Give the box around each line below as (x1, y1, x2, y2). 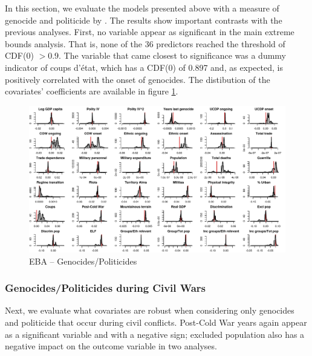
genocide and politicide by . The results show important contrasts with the (5, 13, 282, 26)
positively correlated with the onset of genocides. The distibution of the (5, 73, 270, 85)
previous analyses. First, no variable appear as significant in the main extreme (5, 25, 294, 38)
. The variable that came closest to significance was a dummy (59, 49, 287, 62)
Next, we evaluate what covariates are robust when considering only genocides (5, 304, 294, 317)
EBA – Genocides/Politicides (29, 254, 137, 267)
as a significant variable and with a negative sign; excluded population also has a (5, 328, 305, 340)
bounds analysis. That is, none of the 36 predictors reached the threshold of (5, 37, 285, 50)
